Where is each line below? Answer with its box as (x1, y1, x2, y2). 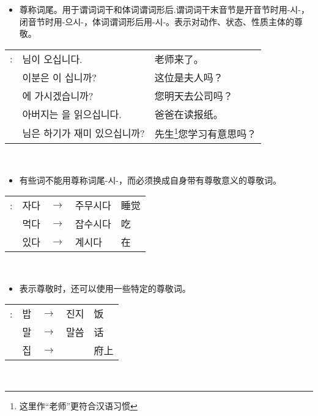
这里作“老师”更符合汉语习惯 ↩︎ (19, 399, 138, 412)
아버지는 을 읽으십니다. (22, 106, 122, 121)
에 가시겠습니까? (22, 88, 94, 103)
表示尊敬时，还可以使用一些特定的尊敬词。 (19, 281, 191, 294)
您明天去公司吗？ (154, 88, 233, 103)
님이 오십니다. (22, 51, 83, 66)
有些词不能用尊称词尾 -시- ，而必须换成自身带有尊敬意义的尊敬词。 (19, 173, 282, 186)
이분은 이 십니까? (22, 70, 97, 84)
